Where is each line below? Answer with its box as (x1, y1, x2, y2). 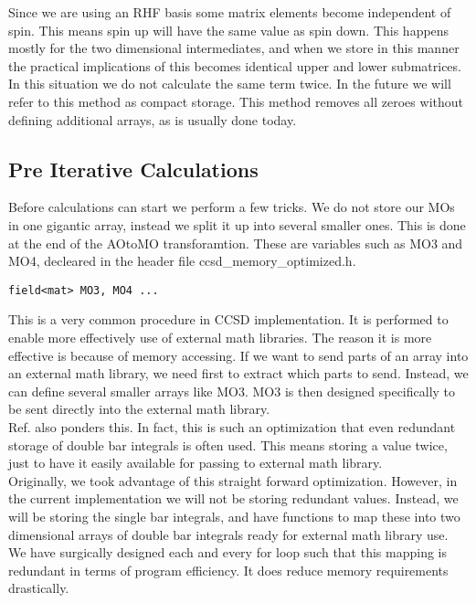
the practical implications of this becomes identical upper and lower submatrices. (8, 56, 461, 75)
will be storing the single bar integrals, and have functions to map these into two (8, 506, 460, 525)
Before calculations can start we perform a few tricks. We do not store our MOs (8, 197, 455, 217)
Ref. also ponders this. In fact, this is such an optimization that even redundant (8, 417, 456, 436)
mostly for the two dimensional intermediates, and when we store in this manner (8, 38, 460, 58)
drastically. (8, 578, 69, 598)
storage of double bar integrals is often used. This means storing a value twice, (8, 435, 448, 454)
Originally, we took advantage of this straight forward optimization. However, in (8, 471, 458, 490)
